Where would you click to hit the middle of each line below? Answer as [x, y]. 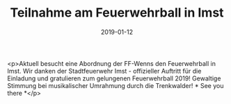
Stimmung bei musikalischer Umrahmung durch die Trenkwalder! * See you [115, 85]
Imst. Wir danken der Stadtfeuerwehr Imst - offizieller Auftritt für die [104, 71]
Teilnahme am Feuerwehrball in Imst [117, 13]
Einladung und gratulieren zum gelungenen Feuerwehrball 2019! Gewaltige [114, 78]
